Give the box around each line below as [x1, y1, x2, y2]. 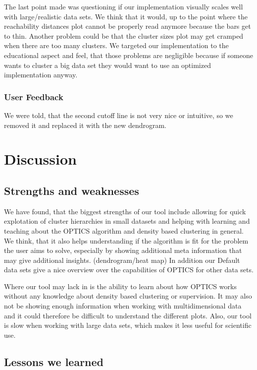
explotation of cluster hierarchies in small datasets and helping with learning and [4, 216, 250, 226]
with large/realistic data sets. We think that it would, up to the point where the [4, 11, 248, 21]
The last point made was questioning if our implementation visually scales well [4, 1, 243, 11]
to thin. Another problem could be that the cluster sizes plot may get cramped [4, 30, 243, 41]
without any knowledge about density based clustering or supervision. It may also [4, 291, 252, 301]
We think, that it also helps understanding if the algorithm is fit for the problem [4, 235, 249, 246]
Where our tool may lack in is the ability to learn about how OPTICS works [4, 281, 237, 291]
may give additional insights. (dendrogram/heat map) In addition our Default [4, 254, 240, 265]
